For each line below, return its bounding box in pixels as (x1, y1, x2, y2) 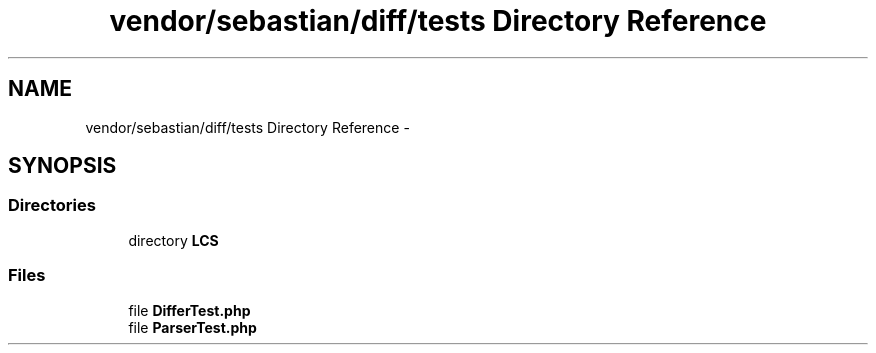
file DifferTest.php (128, 301, 251, 319)
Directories (8, 195, 96, 216)
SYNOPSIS (8, 153, 117, 179)
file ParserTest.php (128, 318, 257, 336)
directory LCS (128, 231, 219, 249)
